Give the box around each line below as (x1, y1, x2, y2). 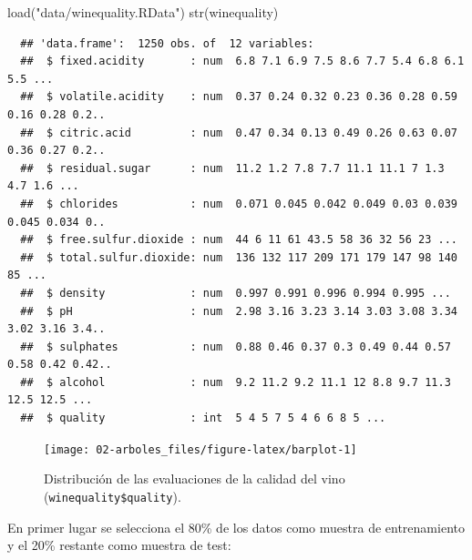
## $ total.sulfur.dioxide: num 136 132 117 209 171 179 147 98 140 (20, 250, 457, 264)
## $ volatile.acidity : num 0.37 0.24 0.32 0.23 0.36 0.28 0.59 (20, 90, 457, 104)
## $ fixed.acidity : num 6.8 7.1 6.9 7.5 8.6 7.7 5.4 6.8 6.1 (20, 55, 465, 68)
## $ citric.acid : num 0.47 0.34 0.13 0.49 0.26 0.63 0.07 (20, 126, 457, 139)
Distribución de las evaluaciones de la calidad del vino (44, 469, 345, 488)
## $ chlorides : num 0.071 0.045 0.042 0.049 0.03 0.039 (20, 197, 457, 210)
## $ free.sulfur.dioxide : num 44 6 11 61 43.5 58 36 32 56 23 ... (20, 233, 457, 247)
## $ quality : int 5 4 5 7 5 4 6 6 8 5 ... (20, 412, 386, 425)
